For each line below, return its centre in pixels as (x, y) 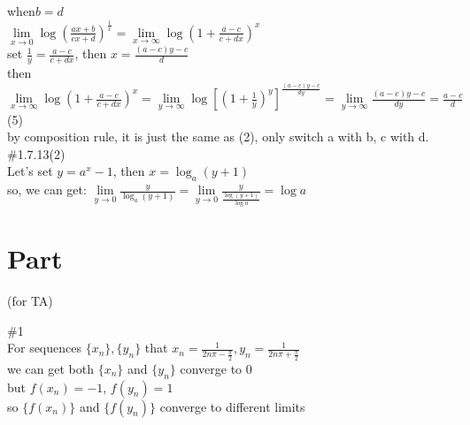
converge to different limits (232, 406)
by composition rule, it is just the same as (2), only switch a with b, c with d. (218, 137)
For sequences (44, 348)
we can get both (50, 368)
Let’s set (30, 171)
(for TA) (30, 301)
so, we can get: (47, 190)
